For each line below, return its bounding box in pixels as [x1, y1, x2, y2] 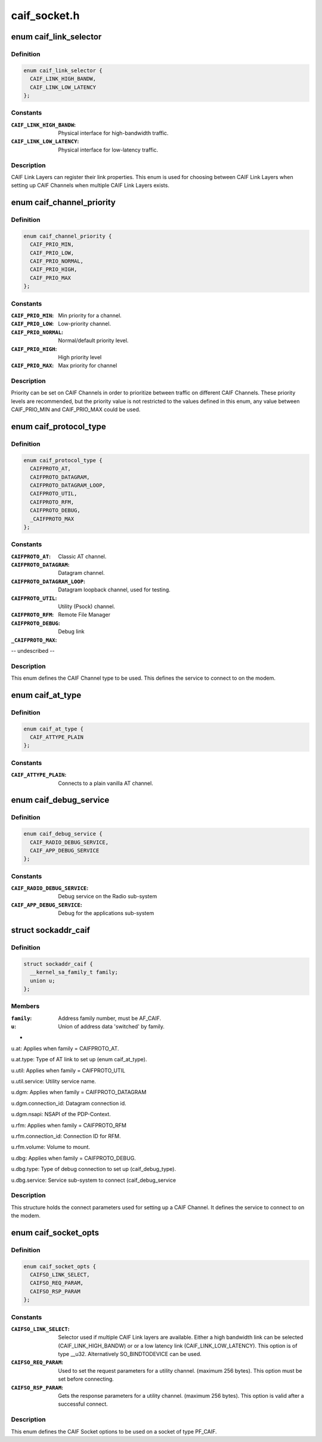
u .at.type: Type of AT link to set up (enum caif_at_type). [11, 1056, 147, 1063]
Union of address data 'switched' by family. [58, 1023, 165, 1030]
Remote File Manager [58, 611, 110, 618]
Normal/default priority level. [58, 337, 129, 344]
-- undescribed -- [11, 647, 55, 654]
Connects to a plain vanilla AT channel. [58, 779, 153, 787]
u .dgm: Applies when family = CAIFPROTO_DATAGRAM [11, 1089, 147, 1096]
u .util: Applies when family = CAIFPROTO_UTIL [11, 1067, 125, 1074]
